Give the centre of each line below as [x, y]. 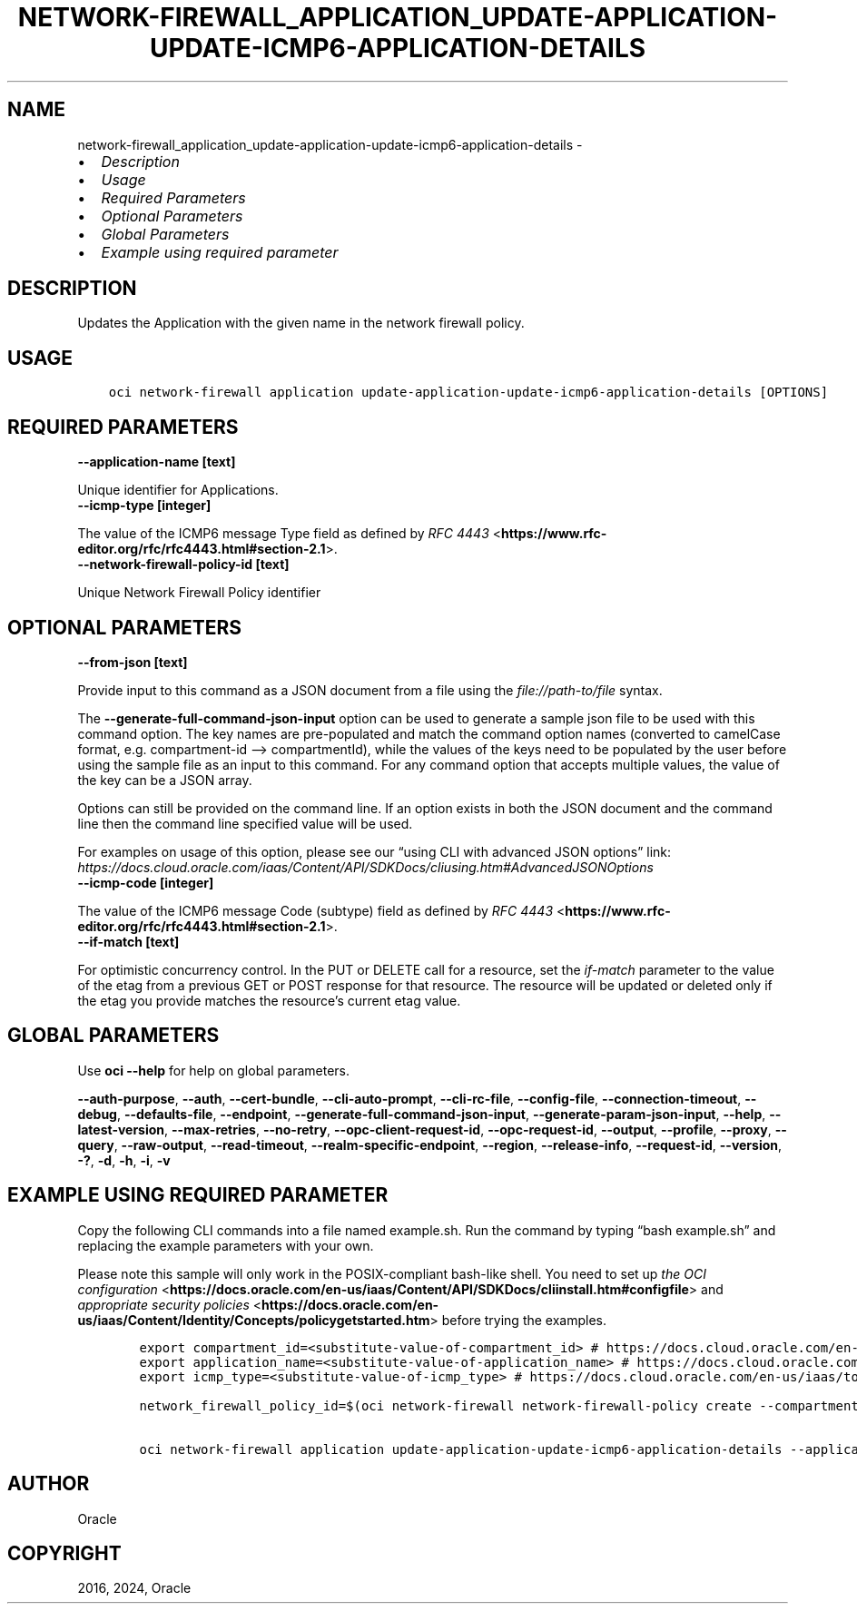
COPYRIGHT [64, 1553]
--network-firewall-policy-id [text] [183, 565]
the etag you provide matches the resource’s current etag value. [269, 1000]
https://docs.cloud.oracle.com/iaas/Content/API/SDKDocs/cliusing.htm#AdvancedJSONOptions [365, 867]
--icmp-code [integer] [146, 882]
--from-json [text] [133, 662]
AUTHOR [49, 1484]
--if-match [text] [128, 941]
